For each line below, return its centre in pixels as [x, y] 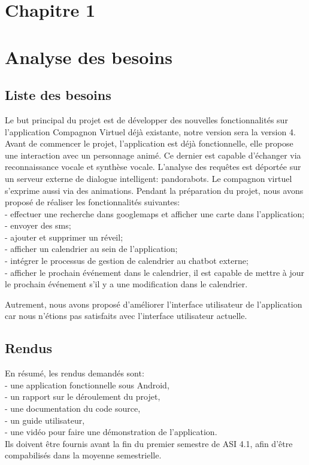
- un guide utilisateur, [45, 420]
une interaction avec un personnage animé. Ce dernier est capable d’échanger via [153, 155]
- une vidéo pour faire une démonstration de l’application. [111, 432]
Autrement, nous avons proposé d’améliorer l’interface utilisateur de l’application [154, 304]
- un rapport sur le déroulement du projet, [83, 396]
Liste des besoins [58, 95]
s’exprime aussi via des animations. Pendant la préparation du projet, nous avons [154, 190]
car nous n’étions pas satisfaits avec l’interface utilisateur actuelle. [126, 316]
